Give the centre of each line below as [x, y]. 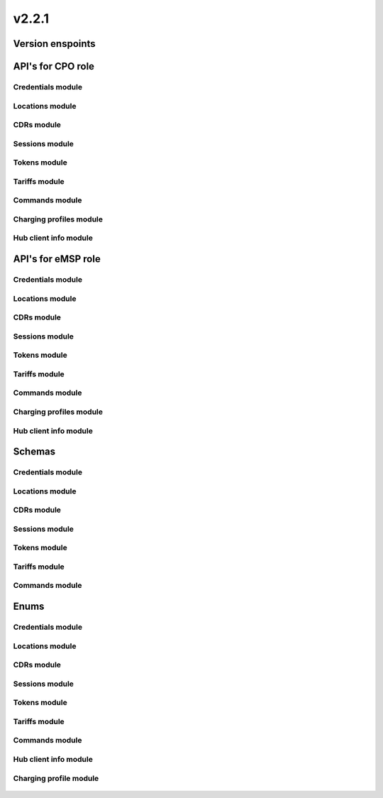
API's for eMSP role [57, 259]
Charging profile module [56, 778]
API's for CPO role [54, 66]
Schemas [34, 452]
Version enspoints [54, 44]
